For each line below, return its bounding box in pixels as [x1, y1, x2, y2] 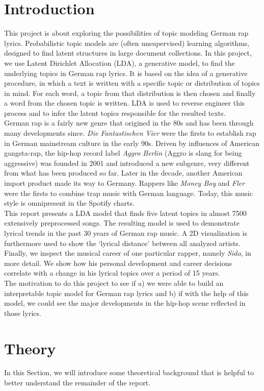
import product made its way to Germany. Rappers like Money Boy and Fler [4, 178, 245, 188]
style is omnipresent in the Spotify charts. [4, 198, 135, 208]
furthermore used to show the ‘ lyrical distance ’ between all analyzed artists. [4, 237, 241, 248]
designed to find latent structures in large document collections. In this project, [4, 47, 252, 58]
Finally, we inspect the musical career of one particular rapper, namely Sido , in [4, 248, 251, 258]
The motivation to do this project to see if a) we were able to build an [4, 277, 224, 288]
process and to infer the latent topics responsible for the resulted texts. [4, 107, 226, 118]
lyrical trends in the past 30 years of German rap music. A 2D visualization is [4, 228, 247, 238]
